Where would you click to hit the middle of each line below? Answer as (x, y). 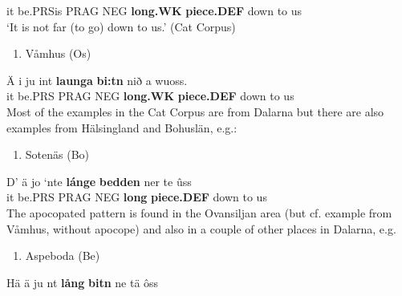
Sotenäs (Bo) (57, 154)
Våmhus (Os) (58, 53)
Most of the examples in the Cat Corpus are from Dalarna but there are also (195, 111)
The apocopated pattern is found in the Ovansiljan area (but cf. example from (199, 212)
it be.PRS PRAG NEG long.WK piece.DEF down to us (150, 96)
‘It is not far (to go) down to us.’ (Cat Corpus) (121, 26)
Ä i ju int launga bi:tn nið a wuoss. (97, 80)
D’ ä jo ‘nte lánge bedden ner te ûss (99, 181)
